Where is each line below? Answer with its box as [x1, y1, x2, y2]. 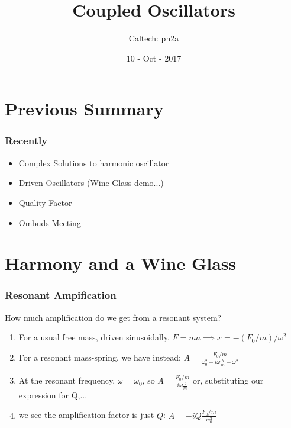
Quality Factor [18, 196, 72, 208]
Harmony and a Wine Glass [5, 251, 237, 275]
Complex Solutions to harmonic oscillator [18, 156, 169, 169]
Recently [5, 133, 48, 148]
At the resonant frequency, [18, 374, 115, 387]
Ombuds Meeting [18, 216, 81, 229]
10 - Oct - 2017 [126, 52, 182, 64]
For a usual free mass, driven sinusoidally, [18, 331, 170, 343]
